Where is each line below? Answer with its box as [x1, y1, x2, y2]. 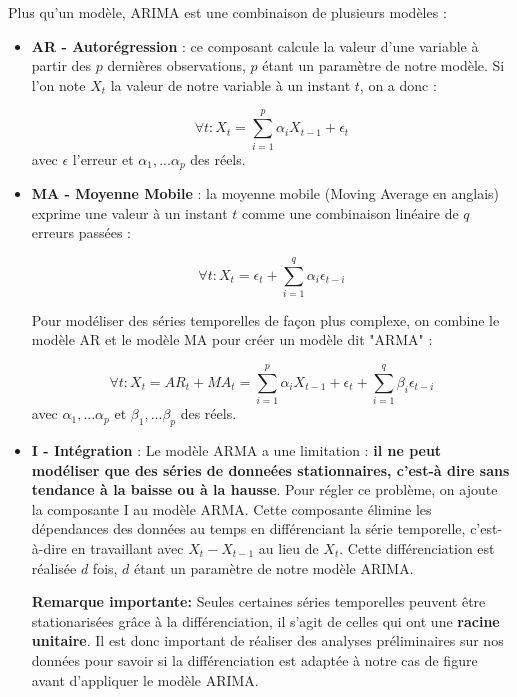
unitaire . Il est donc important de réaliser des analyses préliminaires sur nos [31, 630, 504, 651]
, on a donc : [359, 74, 437, 95]
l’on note [31, 74, 86, 95]
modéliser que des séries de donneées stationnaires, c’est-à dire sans [31, 459, 510, 480]
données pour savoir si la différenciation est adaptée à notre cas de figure [31, 649, 478, 670]
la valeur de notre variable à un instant [110, 74, 351, 95]
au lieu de [258, 537, 319, 558]
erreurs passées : [31, 222, 131, 243]
